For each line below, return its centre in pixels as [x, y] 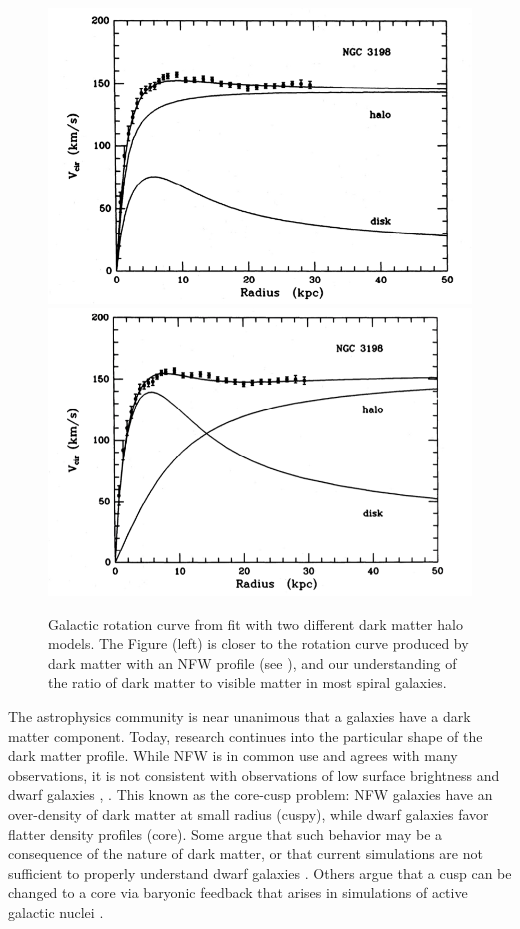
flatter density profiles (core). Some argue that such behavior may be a [225, 833]
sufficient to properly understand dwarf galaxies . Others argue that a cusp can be [260, 872]
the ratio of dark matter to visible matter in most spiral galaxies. [247, 682]
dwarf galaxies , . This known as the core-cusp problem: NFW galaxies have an [250, 794]
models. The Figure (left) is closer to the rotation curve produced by [258, 643]
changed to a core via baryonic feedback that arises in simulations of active [238, 892]
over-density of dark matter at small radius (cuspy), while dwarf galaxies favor [248, 814]
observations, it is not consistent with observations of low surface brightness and [254, 774]
